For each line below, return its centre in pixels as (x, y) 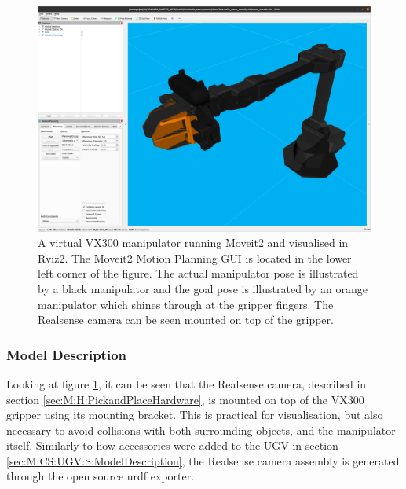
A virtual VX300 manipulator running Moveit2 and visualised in (193, 243)
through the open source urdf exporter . (101, 476)
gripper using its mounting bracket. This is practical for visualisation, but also (195, 415)
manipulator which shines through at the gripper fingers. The (186, 304)
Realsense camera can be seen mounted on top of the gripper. (186, 320)
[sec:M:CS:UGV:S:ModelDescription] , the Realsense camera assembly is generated (203, 460)
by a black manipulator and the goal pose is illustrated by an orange (203, 288)
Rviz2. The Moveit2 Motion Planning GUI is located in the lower (195, 257)
